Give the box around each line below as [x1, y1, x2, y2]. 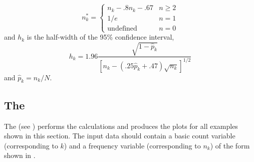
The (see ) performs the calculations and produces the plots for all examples [4, 120, 238, 131]
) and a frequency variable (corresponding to [64, 140, 201, 150]
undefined [107, 25, 137, 32]
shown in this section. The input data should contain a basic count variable [4, 130, 235, 141]
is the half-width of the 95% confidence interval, [27, 32, 174, 42]
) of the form [210, 140, 250, 150]
